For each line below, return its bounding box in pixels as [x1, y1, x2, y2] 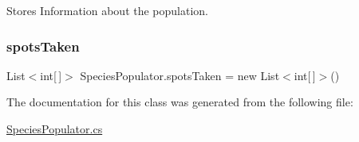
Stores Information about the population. [6, 2, 208, 18]
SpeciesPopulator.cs [6, 121, 103, 136]
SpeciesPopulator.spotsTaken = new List [80, 67, 280, 83]
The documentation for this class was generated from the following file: [6, 94, 353, 110]
